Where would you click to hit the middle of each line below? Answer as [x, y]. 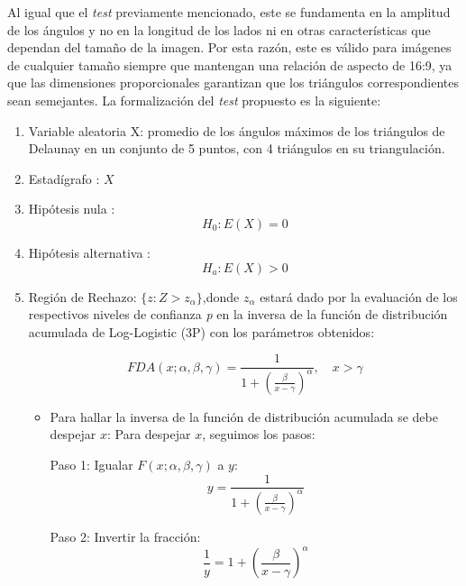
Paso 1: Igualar [91, 464]
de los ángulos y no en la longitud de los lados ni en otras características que [219, 29]
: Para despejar [149, 434]
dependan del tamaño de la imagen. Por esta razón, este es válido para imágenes [229, 47]
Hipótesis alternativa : [89, 252]
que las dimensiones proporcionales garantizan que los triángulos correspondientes [233, 82]
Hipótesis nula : [72, 209]
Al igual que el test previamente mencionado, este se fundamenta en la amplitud [229, 12]
